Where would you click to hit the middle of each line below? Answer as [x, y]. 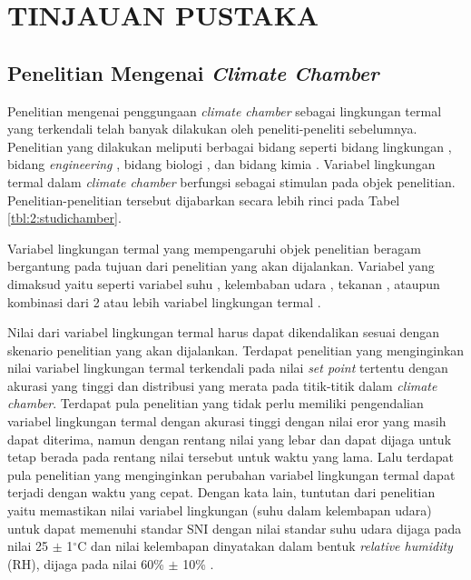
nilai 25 [28, 546]
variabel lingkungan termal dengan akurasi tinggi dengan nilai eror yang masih [227, 421]
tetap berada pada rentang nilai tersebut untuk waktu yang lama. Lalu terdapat [231, 457]
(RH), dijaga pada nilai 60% [86, 563]
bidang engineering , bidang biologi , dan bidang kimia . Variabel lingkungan [221, 164]
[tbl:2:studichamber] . [64, 218]
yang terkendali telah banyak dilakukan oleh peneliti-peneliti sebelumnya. [212, 129]
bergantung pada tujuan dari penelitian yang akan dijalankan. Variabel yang [221, 266]
